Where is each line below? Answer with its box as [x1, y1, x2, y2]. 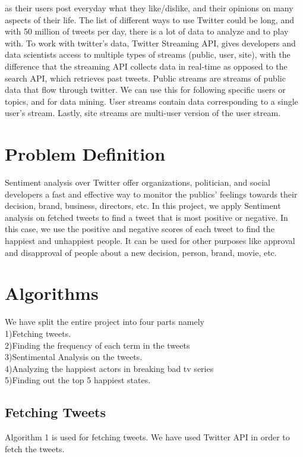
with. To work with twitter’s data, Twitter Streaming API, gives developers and [5, 36, 296, 49]
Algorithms [5, 281, 99, 305]
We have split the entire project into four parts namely [5, 315, 204, 328]
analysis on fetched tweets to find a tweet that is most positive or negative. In [5, 211, 288, 223]
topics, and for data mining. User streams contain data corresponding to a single [5, 95, 298, 107]
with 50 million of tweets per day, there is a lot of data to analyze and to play [5, 25, 289, 37]
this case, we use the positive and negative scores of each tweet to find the [5, 223, 274, 235]
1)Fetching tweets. [5, 327, 71, 339]
